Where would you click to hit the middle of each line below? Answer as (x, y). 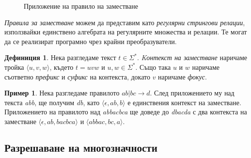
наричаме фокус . (182, 76)
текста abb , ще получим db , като (52, 102)
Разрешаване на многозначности (81, 147)
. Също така (153, 67)
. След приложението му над (192, 93)
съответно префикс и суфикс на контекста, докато (77, 76)
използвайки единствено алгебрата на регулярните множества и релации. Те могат (126, 32)
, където (62, 67)
